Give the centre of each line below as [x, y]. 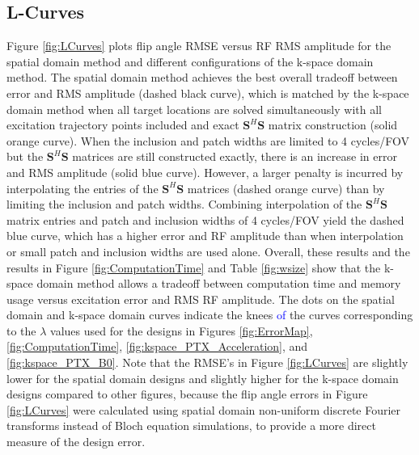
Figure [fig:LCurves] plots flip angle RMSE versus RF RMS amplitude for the [199, 46]
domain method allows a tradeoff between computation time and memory [219, 283]
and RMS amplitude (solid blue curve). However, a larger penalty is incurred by [205, 172]
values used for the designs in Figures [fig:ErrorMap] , [182, 330]
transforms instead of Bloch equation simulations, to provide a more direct [191, 426]
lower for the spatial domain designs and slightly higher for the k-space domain [203, 378]
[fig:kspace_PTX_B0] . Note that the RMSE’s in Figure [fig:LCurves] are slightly [207, 362]
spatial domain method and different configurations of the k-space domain [190, 61]
